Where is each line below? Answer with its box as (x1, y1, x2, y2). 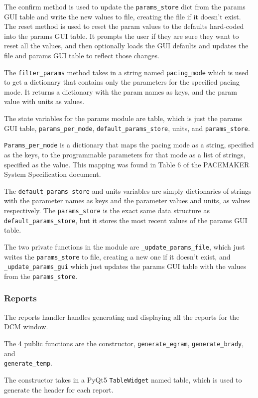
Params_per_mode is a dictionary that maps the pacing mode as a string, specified (4, 139, 254, 150)
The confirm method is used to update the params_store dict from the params (4, 1, 246, 11)
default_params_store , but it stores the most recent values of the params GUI (4, 215, 248, 225)
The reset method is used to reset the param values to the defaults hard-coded (4, 21, 244, 31)
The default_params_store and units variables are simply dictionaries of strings (4, 185, 252, 196)
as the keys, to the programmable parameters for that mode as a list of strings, (4, 149, 246, 159)
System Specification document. (4, 169, 101, 179)
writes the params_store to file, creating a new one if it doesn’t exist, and (4, 251, 231, 262)
